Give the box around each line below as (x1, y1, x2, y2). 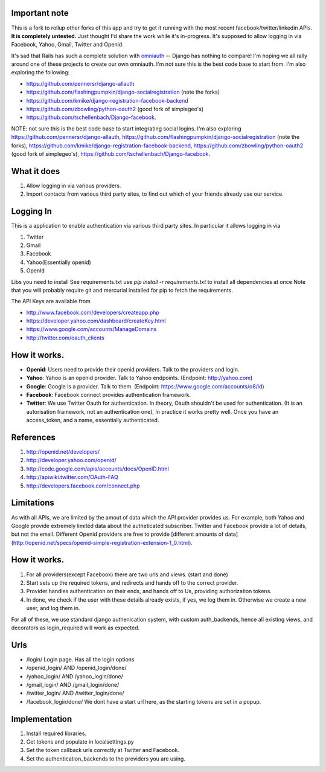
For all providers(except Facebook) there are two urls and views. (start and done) (26, 571, 229, 578)
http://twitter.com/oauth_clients (26, 334, 105, 341)
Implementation (11, 713, 72, 724)
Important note (11, 8, 69, 18)
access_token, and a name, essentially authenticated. (26, 417, 159, 424)
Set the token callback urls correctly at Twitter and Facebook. (26, 747, 180, 754)
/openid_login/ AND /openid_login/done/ (26, 664, 127, 672)
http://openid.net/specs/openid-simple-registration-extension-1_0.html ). (13, 539, 193, 546)
